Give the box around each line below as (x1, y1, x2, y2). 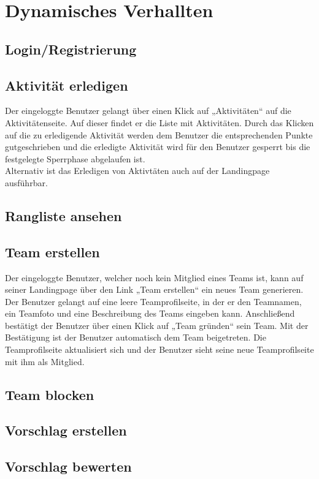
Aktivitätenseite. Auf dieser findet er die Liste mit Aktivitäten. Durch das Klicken (5, 116, 314, 129)
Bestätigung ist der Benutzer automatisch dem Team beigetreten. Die (5, 331, 266, 344)
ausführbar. (5, 176, 48, 189)
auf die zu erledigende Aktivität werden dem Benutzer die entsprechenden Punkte (5, 128, 313, 141)
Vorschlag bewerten (5, 457, 132, 476)
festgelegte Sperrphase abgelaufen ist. (5, 152, 145, 165)
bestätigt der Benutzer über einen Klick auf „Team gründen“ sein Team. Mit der (5, 319, 309, 331)
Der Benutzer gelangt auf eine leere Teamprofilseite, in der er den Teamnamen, (5, 295, 302, 307)
